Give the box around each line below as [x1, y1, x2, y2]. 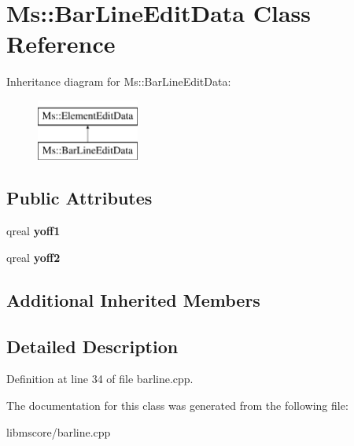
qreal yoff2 [6, 249, 61, 265]
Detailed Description [6, 334, 179, 358]
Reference [6, 28, 116, 60]
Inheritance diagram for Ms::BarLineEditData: [6, 73, 231, 90]
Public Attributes [6, 186, 153, 210]
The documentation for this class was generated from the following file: [6, 397, 348, 414]
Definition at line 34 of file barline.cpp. [6, 370, 194, 387]
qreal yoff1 [6, 223, 61, 239]
